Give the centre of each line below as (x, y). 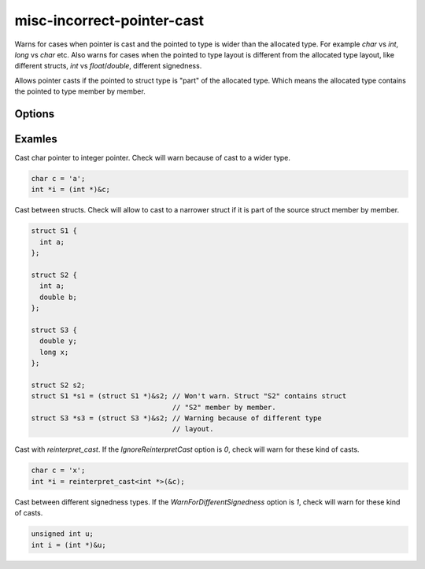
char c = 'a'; (58, 179)
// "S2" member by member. (224, 407)
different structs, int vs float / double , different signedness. (108, 66)
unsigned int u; (63, 534)
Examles (36, 139)
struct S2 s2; (58, 385)
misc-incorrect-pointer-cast (109, 20)
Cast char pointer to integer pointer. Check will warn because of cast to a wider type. (153, 158)
